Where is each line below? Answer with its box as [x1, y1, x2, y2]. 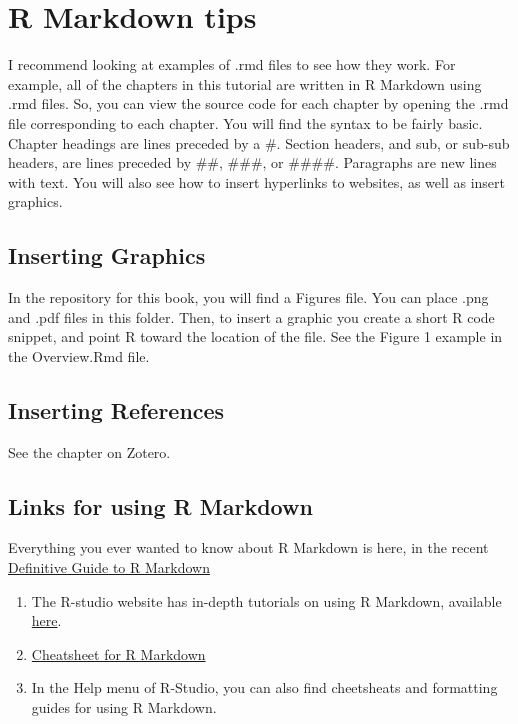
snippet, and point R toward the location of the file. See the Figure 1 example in [8, 326, 503, 347]
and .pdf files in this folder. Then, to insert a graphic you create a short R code [8, 306, 495, 327]
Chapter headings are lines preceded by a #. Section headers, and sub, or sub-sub [8, 132, 510, 153]
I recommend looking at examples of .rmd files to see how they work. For [8, 54, 456, 75]
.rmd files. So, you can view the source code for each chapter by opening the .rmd [8, 93, 509, 114]
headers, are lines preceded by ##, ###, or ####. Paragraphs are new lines [8, 152, 497, 173]
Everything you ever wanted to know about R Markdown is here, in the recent [8, 537, 489, 558]
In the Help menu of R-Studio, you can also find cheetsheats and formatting [31, 677, 498, 698]
